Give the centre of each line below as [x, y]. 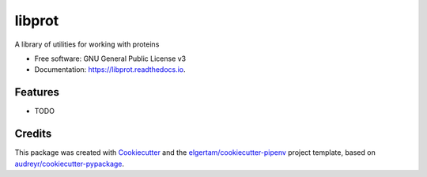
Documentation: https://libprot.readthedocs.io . [110, 70]
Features [37, 92]
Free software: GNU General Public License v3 [110, 58]
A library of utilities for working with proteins [87, 44]
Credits [33, 134]
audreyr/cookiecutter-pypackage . [70, 164]
